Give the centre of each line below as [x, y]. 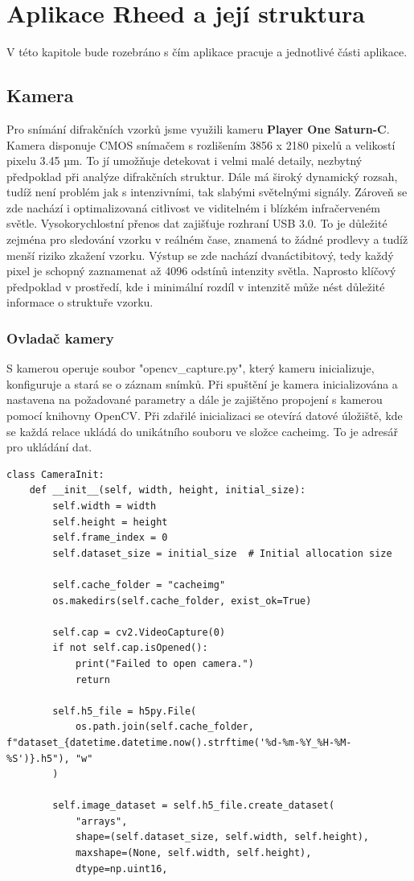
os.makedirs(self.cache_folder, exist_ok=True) [182, 601]
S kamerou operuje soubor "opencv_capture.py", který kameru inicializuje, [191, 368]
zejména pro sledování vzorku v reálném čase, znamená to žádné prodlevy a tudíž [207, 239]
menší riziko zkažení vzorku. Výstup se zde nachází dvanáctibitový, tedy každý [200, 255]
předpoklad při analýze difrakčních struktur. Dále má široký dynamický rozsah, [202, 176]
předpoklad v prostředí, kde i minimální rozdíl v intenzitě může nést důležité [196, 286]
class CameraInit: [55, 474]
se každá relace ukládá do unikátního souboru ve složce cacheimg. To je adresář [202, 431]
